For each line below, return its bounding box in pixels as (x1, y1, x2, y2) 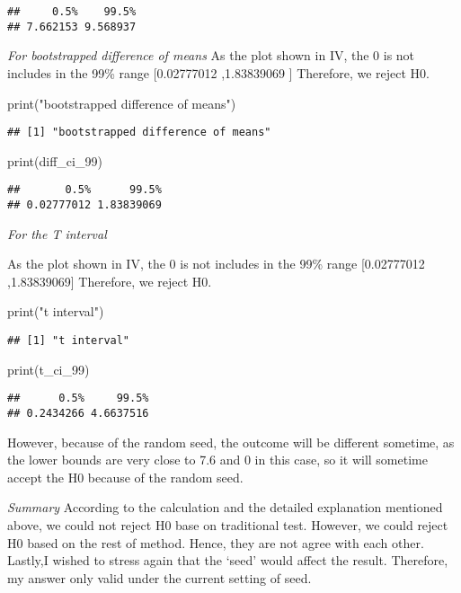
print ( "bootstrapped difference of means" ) (7, 93, 236, 112)
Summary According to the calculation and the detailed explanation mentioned (7, 498, 443, 517)
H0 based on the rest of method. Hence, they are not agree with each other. (7, 533, 424, 552)
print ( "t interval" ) (7, 302, 104, 321)
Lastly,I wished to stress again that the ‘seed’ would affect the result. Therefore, (7, 551, 448, 570)
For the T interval (7, 224, 107, 243)
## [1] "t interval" (7, 334, 130, 348)
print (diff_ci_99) (7, 151, 102, 170)
